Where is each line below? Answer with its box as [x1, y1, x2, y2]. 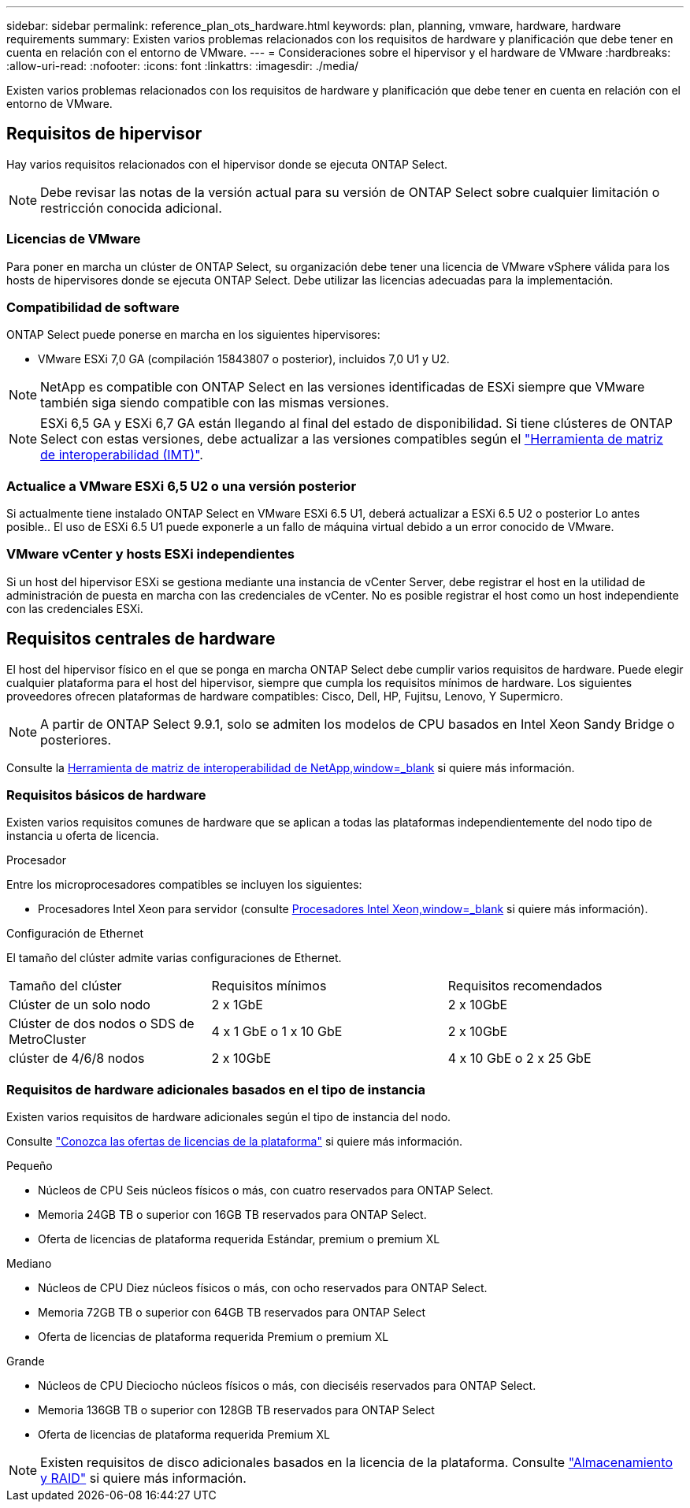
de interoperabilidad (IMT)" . [40, 447, 203, 463]
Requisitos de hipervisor [6, 124, 202, 144]
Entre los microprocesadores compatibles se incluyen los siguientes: [6, 878, 362, 892]
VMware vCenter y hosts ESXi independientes [6, 546, 295, 563]
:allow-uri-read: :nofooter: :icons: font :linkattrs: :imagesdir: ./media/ [6, 59, 359, 72]
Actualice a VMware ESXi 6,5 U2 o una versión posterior [6, 477, 357, 494]
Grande [6, 1354, 45, 1369]
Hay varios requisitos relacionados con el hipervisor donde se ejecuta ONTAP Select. [6, 157, 448, 171]
